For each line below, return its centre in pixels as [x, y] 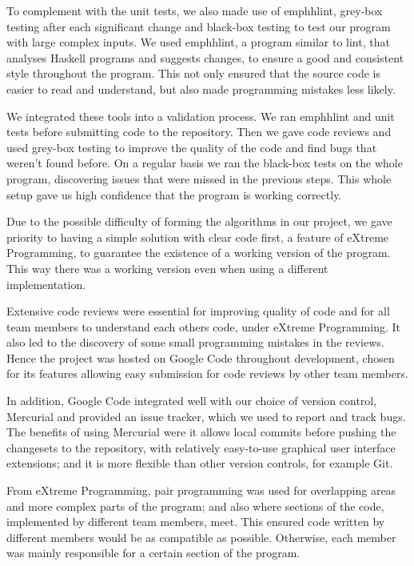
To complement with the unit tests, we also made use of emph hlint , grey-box [195, 10]
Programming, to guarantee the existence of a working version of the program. [199, 253]
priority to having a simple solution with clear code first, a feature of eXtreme [198, 237]
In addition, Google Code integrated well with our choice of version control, [192, 401]
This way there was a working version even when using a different [167, 268]
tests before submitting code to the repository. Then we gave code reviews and [199, 132]
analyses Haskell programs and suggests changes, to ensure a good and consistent [205, 57]
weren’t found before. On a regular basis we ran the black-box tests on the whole [205, 163]
